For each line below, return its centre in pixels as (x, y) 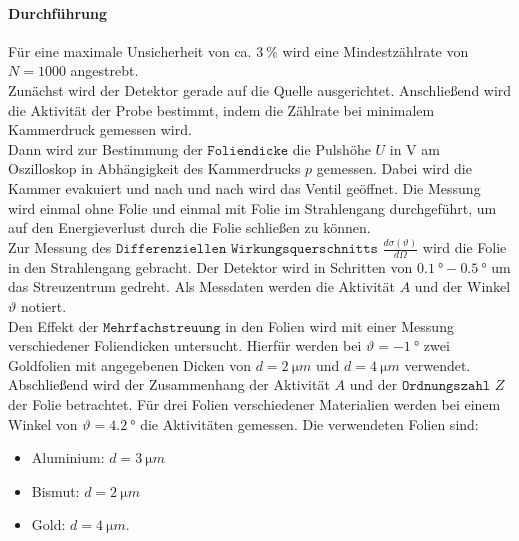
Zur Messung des (60, 247)
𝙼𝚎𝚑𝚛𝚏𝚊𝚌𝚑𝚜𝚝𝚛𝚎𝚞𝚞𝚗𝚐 (161, 327)
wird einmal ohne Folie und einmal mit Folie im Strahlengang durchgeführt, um (252, 207)
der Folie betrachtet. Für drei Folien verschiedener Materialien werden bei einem (254, 404)
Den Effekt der (53, 325)
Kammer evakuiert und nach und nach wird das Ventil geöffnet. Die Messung (244, 187)
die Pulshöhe (331, 148)
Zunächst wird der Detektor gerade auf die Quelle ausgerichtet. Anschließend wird (260, 89)
